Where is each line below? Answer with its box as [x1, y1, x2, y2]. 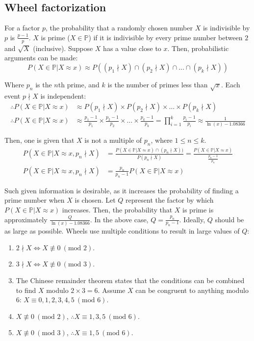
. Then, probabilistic [167, 43, 229, 53]
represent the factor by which [126, 195, 214, 205]
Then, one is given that [4, 135, 75, 145]
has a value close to [103, 43, 161, 53]
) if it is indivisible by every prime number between [88, 32, 243, 42]
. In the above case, [90, 214, 149, 224]
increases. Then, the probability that [62, 204, 173, 214]
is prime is [182, 204, 214, 214]
